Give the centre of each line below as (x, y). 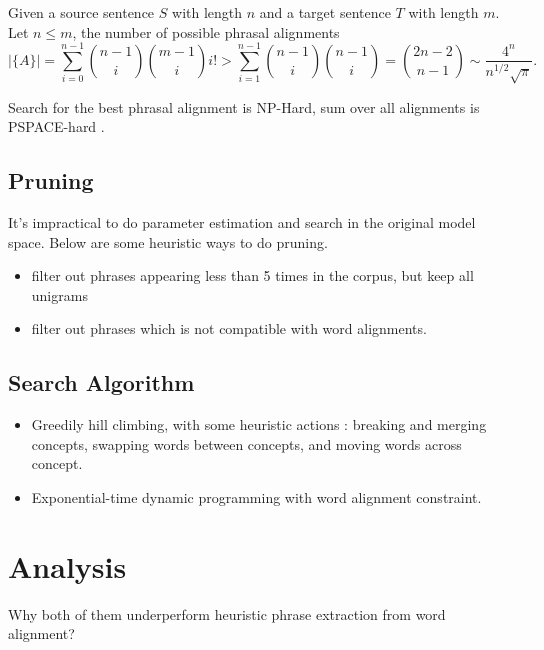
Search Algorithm (101, 382)
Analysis (67, 565)
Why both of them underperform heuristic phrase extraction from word (227, 613)
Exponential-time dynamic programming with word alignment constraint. (256, 497)
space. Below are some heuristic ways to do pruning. (168, 241)
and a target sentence (325, 12)
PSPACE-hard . (56, 126)
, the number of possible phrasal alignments (206, 31)
